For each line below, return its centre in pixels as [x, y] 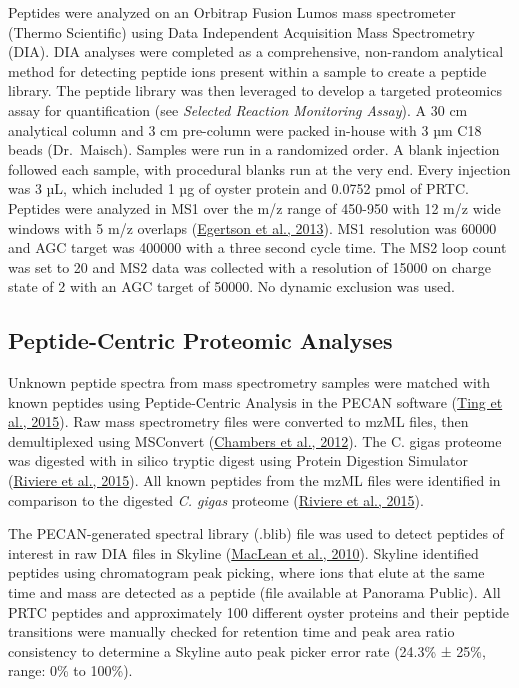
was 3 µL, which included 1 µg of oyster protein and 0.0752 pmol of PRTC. [238, 188]
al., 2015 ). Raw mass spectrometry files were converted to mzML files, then [238, 421]
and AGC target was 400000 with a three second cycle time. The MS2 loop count [257, 247]
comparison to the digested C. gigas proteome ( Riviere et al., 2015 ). [216, 499]
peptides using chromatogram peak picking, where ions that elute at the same [246, 572]
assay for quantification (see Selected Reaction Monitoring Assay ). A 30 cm [238, 109]
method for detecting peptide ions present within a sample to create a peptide [247, 70]
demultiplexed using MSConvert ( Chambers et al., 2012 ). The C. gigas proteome [255, 440]
